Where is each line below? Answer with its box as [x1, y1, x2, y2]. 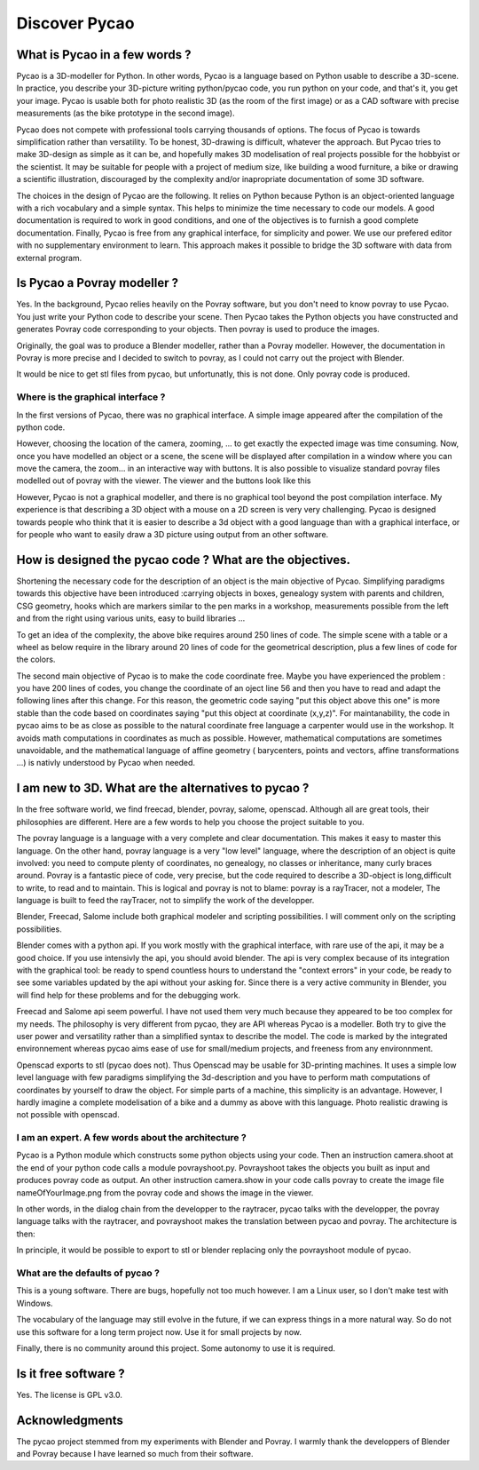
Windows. [16, 1298, 53, 1308]
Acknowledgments [16, 1412, 124, 1427]
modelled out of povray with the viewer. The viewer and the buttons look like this [16, 475, 311, 486]
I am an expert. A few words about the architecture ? [16, 1132, 247, 1144]
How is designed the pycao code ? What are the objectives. [16, 552, 350, 568]
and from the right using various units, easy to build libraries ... [16, 613, 246, 624]
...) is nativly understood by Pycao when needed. [16, 758, 195, 768]
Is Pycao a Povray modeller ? [16, 275, 179, 290]
